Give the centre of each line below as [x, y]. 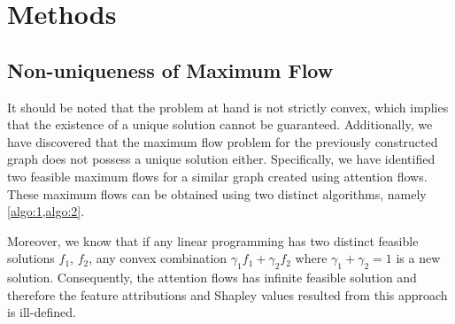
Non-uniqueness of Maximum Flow [170, 69]
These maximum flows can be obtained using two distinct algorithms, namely [217, 193]
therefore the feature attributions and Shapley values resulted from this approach [227, 294]
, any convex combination [158, 258]
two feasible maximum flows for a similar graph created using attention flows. [217, 176]
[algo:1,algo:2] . [46, 211]
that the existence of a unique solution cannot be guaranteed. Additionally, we [220, 124]
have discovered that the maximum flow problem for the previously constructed [223, 141]
